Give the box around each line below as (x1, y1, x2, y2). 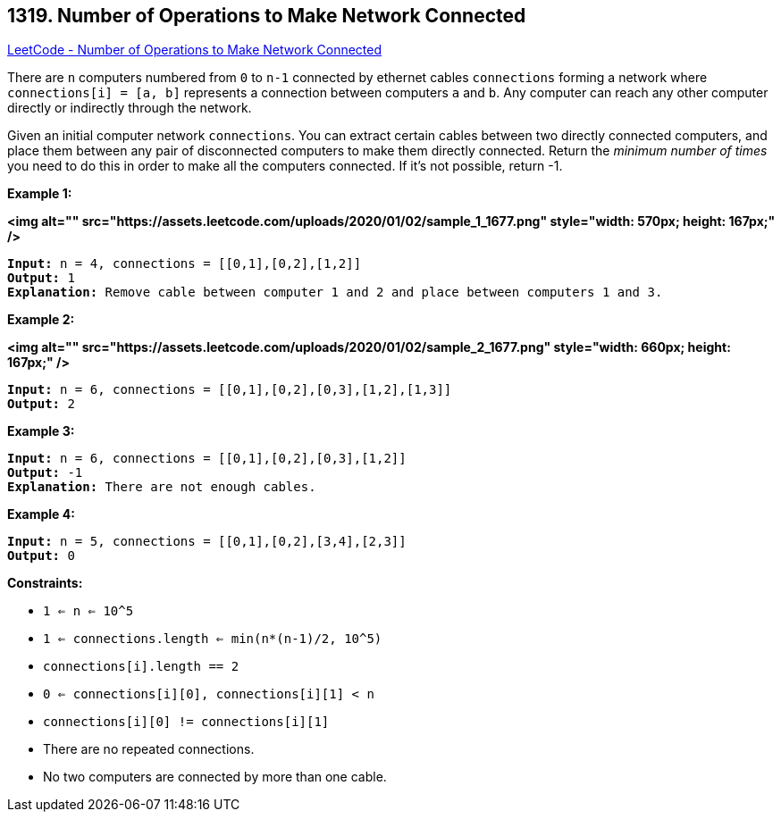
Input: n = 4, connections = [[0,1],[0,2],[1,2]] (7, 256, 362, 272)
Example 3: (7, 423, 75, 439)
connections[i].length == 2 (43, 659, 239, 674)
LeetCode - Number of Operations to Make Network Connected (7, 42, 382, 58)
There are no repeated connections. (43, 741, 255, 757)
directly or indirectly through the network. (7, 100, 252, 116)
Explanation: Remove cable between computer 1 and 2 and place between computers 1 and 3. (7, 285, 663, 300)
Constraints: (7, 575, 83, 591)
